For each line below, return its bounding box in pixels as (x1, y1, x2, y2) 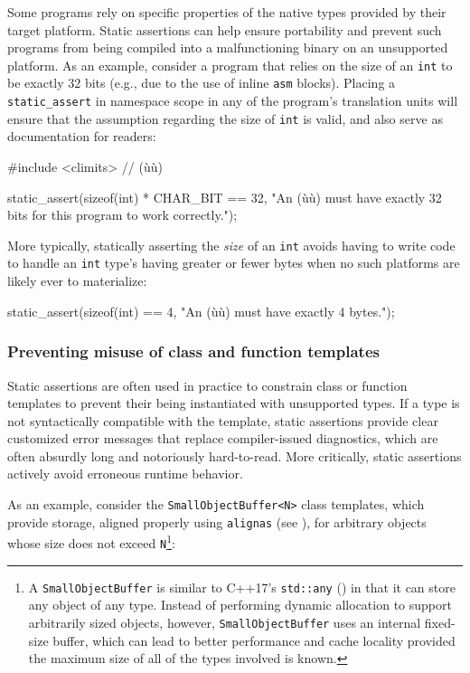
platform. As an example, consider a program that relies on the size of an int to (7, 55, 453, 74)
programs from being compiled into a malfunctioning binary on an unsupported (7, 38, 448, 57)
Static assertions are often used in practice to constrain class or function (7, 375, 408, 394)
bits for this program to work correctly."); (7, 205, 238, 224)
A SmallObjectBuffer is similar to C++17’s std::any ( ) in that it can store (28, 577, 456, 596)
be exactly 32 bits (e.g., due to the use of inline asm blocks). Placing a (7, 73, 396, 92)
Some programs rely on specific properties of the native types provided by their (7, 3, 446, 21)
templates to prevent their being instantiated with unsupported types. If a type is (7, 393, 460, 412)
